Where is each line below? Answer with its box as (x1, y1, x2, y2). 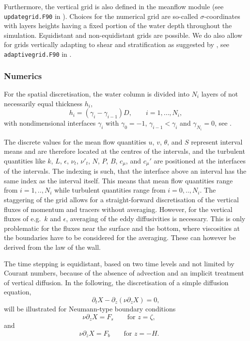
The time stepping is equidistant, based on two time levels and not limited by (4, 258, 234, 268)
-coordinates (204, 11, 240, 21)
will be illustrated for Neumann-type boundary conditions (4, 303, 176, 313)
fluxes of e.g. (4, 213, 41, 224)
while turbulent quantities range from (54, 185, 166, 195)
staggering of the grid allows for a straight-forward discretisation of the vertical (4, 195, 239, 205)
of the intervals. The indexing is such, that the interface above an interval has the (4, 166, 247, 176)
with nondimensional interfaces (4, 118, 96, 128)
